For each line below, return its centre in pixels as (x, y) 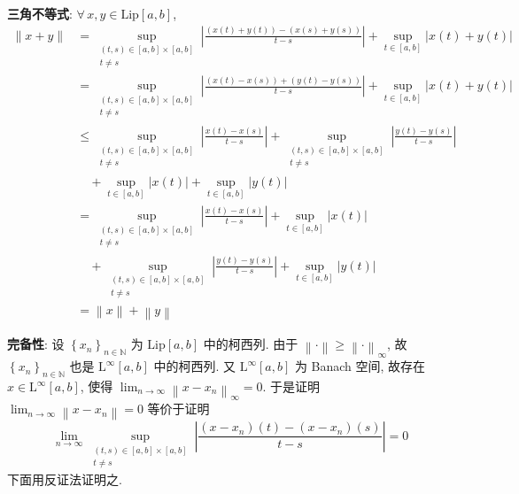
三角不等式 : (40, 13)
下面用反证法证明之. (65, 479)
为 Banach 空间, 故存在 (360, 366)
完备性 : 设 (36, 344)
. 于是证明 (291, 386)
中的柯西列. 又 (194, 366)
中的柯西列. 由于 (251, 344)
